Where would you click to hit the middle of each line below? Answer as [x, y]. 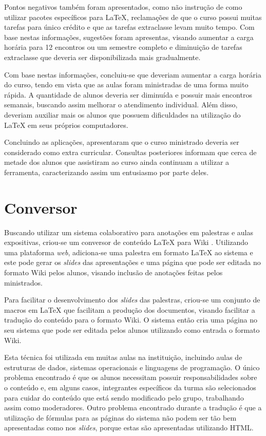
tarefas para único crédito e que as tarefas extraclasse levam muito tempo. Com [129, 27]
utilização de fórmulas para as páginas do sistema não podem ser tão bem [120, 417]
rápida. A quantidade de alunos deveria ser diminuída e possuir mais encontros [128, 94]
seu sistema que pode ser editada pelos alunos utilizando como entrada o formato [132, 329]
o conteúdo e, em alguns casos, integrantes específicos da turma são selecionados [130, 387]
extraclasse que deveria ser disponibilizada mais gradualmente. [102, 57]
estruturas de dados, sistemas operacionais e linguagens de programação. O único [132, 367]
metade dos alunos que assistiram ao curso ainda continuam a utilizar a [117, 162]
